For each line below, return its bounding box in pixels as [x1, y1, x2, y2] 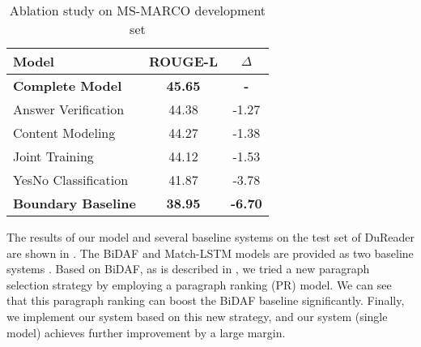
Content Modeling [13, 123, 116, 142]
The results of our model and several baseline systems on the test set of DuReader [6, 229, 415, 245]
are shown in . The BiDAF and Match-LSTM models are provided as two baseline [6, 244, 414, 261]
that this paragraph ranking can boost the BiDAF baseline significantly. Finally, [6, 292, 405, 309]
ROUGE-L [148, 52, 218, 71]
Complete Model [13, 76, 122, 95]
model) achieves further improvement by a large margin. [6, 323, 286, 341]
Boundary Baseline [13, 194, 136, 212]
